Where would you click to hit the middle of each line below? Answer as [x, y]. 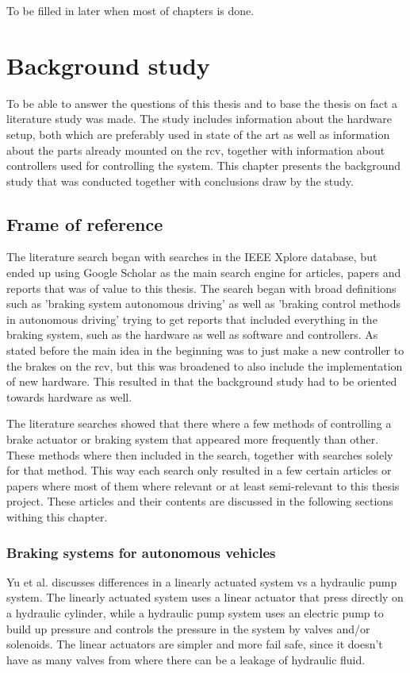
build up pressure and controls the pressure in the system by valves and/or [188, 628]
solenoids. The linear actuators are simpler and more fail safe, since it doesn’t [195, 644]
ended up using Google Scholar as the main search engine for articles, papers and [204, 273]
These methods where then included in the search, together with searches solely [200, 454]
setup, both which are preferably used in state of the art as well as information [198, 134]
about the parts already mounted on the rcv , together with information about [196, 150]
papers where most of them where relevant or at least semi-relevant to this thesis [203, 485]
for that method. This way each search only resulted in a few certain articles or [199, 470]
